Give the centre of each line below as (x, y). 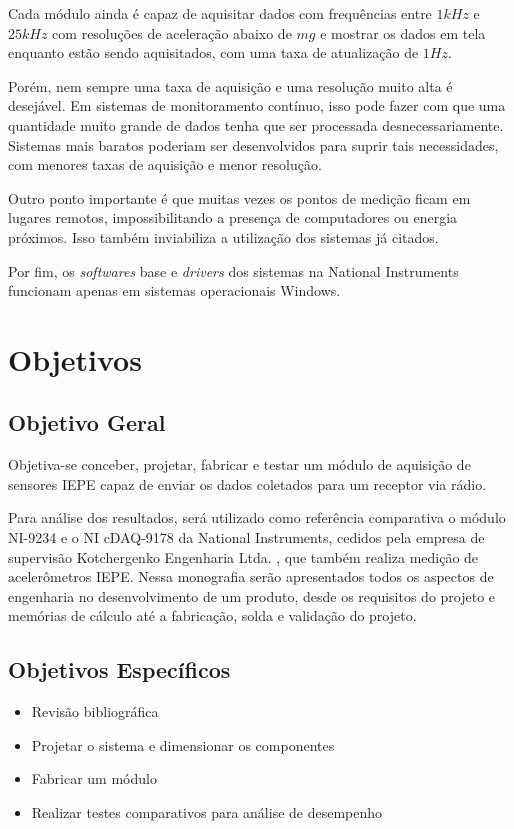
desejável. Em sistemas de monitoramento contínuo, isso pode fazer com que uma (257, 105)
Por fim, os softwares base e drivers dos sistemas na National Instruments (233, 270)
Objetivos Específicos (119, 669)
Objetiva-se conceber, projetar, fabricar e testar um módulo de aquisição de (239, 464)
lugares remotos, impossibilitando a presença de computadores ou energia (233, 217)
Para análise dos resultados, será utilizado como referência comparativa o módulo (257, 517)
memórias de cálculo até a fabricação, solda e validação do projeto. (212, 615)
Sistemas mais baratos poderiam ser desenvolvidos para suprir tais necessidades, (253, 144)
